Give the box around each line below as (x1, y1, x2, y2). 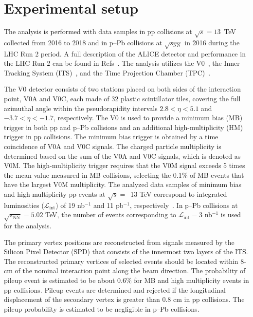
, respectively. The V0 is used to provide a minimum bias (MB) (53, 112, 243, 123)
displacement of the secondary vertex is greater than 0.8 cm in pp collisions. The (4, 294, 245, 304)
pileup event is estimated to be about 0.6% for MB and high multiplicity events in (4, 275, 249, 285)
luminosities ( (4, 200, 44, 210)
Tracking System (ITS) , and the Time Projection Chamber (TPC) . (4, 67, 211, 77)
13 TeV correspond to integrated (130, 188, 227, 199)
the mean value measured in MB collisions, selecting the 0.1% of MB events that (4, 169, 244, 180)
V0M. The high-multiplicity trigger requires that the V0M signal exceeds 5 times (4, 160, 245, 170)
